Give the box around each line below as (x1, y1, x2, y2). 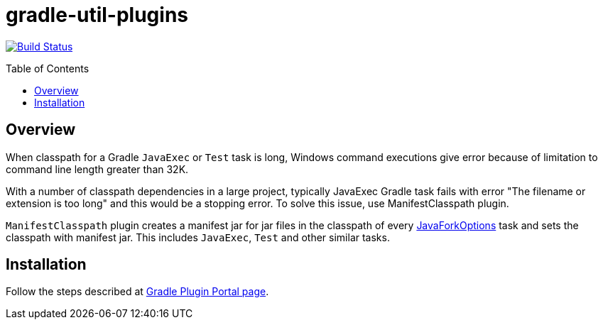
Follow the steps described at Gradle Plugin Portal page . (6, 285, 269, 298)
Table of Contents (6, 62, 89, 75)
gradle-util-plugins (6, 3, 189, 27)
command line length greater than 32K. (6, 162, 189, 175)
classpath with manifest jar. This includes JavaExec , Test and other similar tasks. (6, 231, 390, 243)
